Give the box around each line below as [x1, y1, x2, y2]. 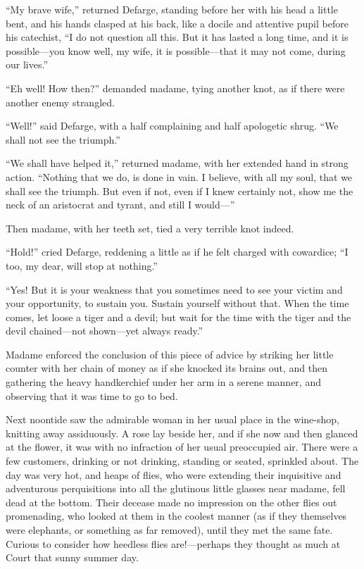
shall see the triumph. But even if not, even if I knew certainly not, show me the [6, 183, 353, 198]
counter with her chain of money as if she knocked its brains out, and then [6, 361, 327, 375]
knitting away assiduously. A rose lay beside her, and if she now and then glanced [6, 425, 358, 440]
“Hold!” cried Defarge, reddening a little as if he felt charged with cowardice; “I [6, 244, 349, 259]
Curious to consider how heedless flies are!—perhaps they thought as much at [6, 536, 341, 551]
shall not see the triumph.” [6, 132, 120, 146]
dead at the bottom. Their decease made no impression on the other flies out [6, 494, 337, 509]
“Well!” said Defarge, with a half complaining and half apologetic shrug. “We [6, 118, 339, 133]
